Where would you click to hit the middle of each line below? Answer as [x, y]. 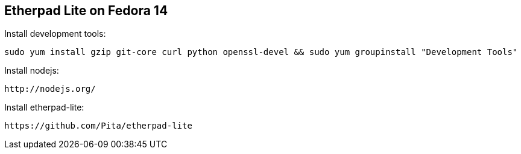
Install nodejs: [32, 71]
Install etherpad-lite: [44, 107]
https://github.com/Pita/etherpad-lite [98, 126]
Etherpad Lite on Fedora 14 [86, 11]
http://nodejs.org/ [50, 89]
